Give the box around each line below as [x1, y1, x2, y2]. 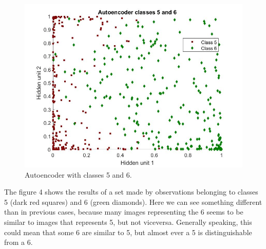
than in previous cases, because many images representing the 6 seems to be [4, 206, 243, 217]
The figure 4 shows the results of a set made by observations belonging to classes [4, 186, 258, 197]
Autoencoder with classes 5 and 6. [25, 169, 132, 180]
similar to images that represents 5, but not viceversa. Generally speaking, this [4, 216, 252, 227]
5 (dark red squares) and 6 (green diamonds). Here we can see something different [4, 196, 262, 207]
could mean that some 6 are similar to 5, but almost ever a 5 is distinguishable [4, 226, 252, 237]
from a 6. [4, 237, 33, 247]
